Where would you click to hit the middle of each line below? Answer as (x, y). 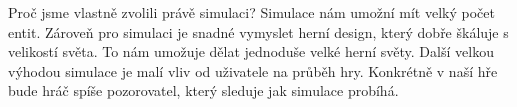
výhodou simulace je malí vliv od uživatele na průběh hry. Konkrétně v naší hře (253, 70)
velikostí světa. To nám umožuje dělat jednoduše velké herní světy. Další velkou (251, 51)
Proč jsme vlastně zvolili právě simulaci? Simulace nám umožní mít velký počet (251, 12)
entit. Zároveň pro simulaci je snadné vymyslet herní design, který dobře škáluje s (258, 31)
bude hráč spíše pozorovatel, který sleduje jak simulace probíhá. (203, 90)
